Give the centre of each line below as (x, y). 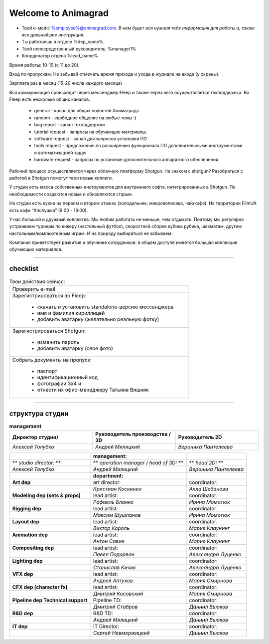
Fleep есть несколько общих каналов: (50, 99)
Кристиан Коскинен (117, 489)
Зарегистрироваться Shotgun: (49, 331)
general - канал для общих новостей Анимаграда (86, 111)
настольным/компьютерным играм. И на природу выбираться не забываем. (91, 233)
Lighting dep (27, 561)
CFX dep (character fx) (40, 587)
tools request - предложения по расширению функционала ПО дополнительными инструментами (138, 146)
